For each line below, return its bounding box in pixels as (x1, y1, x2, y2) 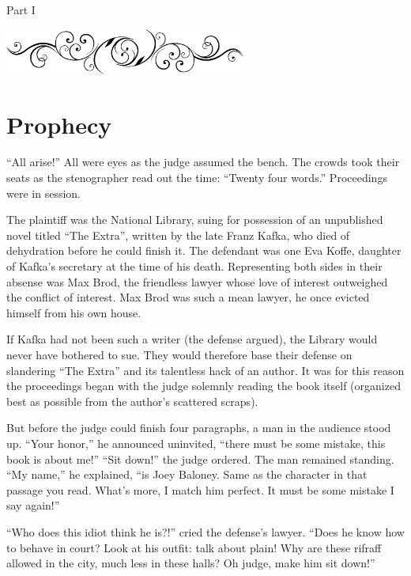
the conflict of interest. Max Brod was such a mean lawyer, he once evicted (6, 289, 370, 305)
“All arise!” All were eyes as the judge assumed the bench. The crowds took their (6, 153, 400, 170)
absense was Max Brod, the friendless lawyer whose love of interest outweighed (6, 273, 388, 290)
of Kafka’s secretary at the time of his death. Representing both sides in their (6, 258, 383, 274)
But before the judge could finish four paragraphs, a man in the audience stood (6, 419, 391, 436)
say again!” (6, 497, 60, 513)
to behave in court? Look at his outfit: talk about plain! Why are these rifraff (6, 539, 382, 555)
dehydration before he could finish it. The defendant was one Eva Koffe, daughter (6, 242, 402, 259)
